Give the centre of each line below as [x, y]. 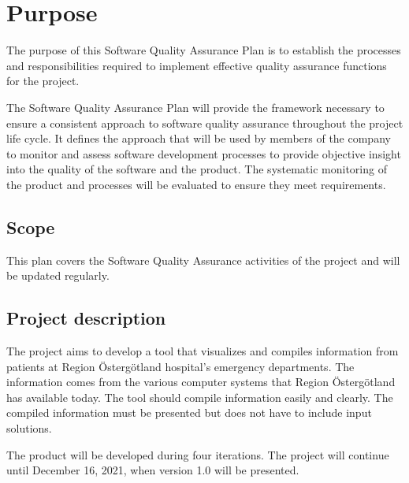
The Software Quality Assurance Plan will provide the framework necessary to [195, 107]
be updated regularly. [58, 275]
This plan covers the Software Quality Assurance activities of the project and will [203, 260]
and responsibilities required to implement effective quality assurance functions [197, 65]
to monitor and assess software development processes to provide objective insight [204, 153]
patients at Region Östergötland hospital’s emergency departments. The [180, 366]
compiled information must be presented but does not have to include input [189, 412]
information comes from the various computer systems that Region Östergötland [201, 382]
